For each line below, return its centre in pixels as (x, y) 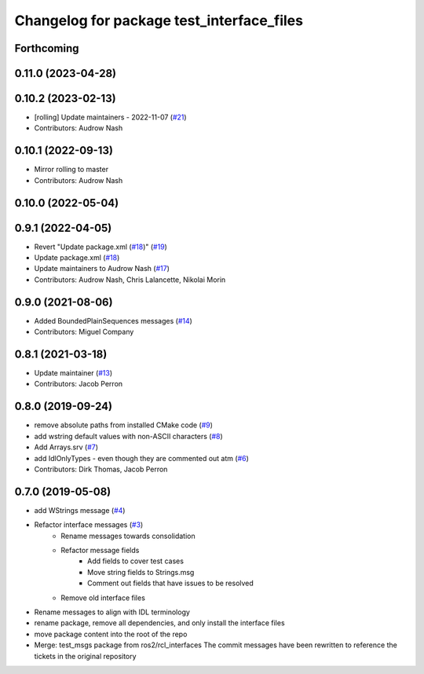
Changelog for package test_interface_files (159, 20)
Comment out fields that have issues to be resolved (171, 583)
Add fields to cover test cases (136, 561)
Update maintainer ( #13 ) (73, 373)
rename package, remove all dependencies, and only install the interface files (160, 623)
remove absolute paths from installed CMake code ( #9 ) (124, 425)
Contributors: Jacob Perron (79, 384)
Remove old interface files (103, 598)
